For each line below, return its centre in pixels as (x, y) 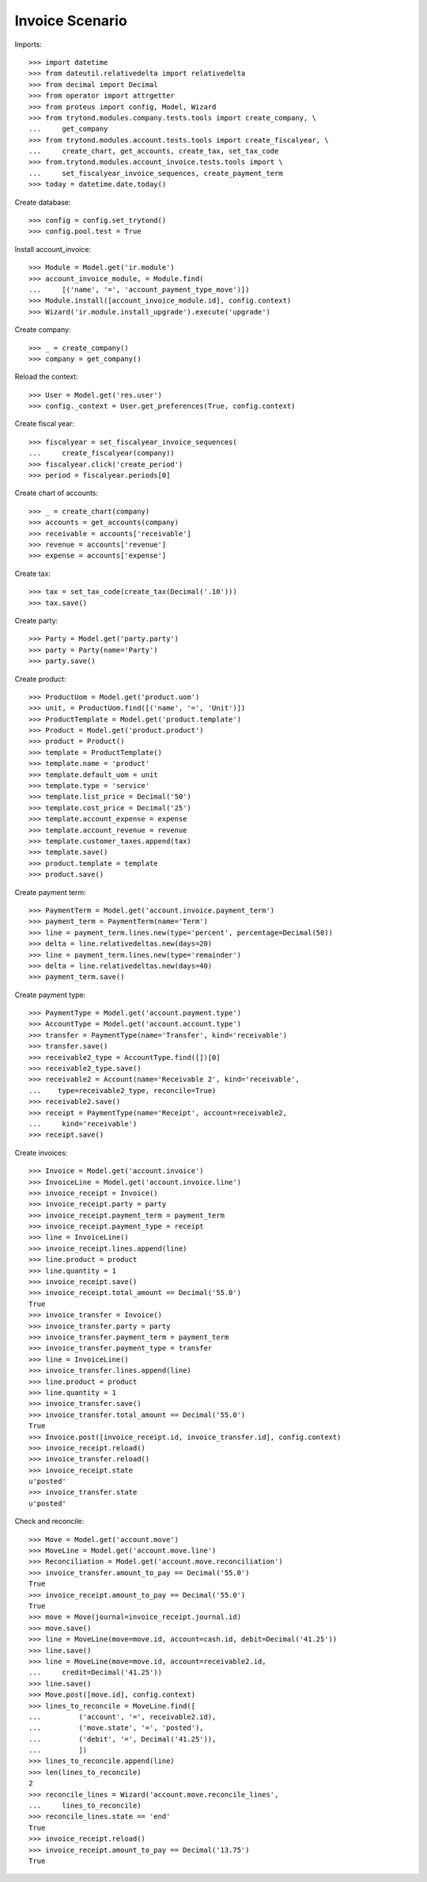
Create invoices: (41, 1152)
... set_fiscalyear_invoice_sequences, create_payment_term (156, 173)
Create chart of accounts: (57, 493)
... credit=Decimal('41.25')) (95, 1672)
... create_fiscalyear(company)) (102, 453)
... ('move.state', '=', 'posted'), (117, 1728)
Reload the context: (46, 377)
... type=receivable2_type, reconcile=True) (123, 1090)
